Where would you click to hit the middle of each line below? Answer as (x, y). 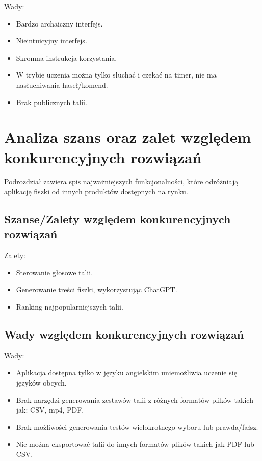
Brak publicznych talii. (51, 102)
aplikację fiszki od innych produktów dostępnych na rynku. (96, 191)
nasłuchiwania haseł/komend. (62, 84)
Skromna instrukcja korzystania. (67, 57)
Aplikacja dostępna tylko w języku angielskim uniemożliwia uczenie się (126, 373)
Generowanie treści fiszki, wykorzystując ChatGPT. (97, 289)
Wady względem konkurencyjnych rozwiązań (124, 334)
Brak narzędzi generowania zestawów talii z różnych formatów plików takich (135, 400)
